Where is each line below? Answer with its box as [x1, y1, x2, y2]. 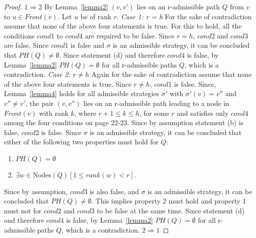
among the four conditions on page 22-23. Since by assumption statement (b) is [4, 117, 244, 128]
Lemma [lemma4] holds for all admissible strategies [4, 88, 160, 99]
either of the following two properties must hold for [4, 136, 159, 147]
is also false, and [90, 186, 139, 196]
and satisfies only [177, 107, 229, 118]
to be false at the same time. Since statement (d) [96, 205, 245, 215]
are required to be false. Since [85, 30, 175, 40]
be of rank [80, 11, 112, 21]
